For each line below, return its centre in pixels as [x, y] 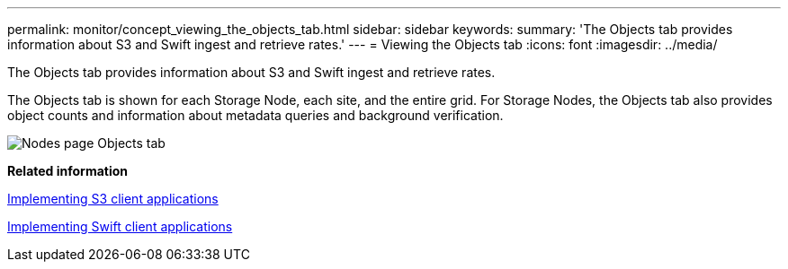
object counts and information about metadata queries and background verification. [255, 115]
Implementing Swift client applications [120, 226]
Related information [68, 171]
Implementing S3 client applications [113, 199]
